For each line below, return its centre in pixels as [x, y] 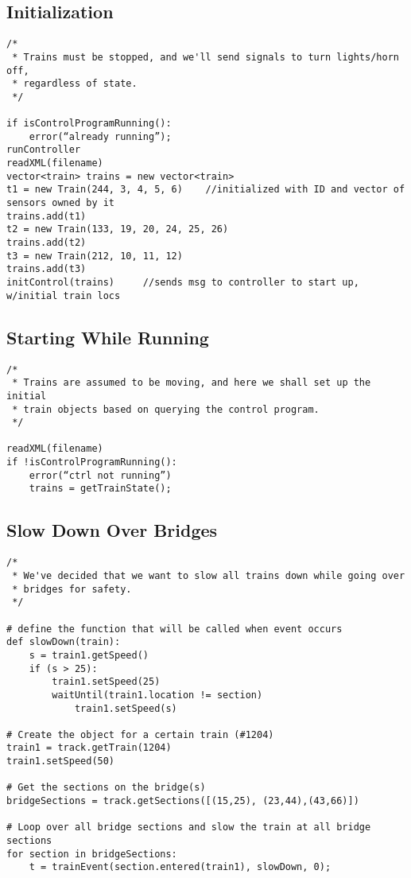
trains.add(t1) [47, 216]
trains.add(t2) [47, 243]
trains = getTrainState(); [100, 489]
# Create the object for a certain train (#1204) [140, 734]
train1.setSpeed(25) [106, 682]
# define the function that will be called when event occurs [174, 629]
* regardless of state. [75, 84]
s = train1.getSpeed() [89, 655]
